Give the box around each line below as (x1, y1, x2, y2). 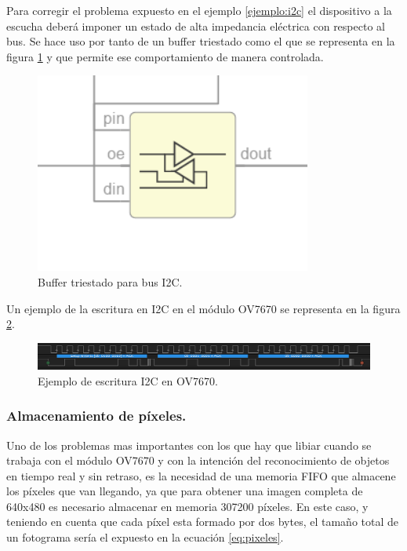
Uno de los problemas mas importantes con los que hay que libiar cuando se (6, 436, 372, 453)
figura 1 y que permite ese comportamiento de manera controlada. (6, 48, 324, 64)
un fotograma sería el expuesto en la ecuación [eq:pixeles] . (6, 529, 284, 546)
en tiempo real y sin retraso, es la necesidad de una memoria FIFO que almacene (6, 467, 396, 483)
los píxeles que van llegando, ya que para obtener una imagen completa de (6, 483, 363, 499)
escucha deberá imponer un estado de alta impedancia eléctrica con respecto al (6, 17, 385, 34)
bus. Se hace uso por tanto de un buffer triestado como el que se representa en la (6, 33, 395, 49)
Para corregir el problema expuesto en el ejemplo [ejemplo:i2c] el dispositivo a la (6, 2, 392, 18)
